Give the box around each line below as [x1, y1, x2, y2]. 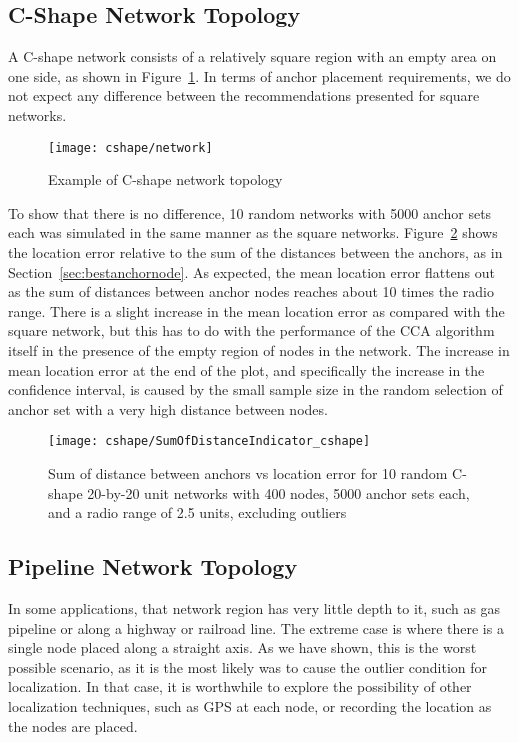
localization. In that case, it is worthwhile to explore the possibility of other [8, 676, 472, 697]
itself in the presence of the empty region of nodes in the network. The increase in [8, 339, 510, 360]
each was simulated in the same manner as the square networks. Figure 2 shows [8, 222, 498, 243]
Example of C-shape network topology [48, 169, 283, 190]
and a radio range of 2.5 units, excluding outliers [48, 502, 347, 523]
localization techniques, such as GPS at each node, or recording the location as [8, 695, 492, 716]
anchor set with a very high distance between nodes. [8, 398, 328, 419]
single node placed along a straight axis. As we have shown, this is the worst [8, 637, 477, 658]
